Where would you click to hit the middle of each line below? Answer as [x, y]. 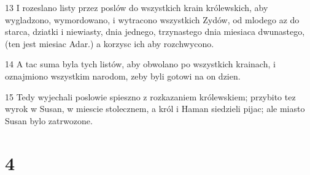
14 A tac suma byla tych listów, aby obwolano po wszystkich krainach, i [140, 64]
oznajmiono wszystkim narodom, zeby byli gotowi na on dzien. [123, 76]
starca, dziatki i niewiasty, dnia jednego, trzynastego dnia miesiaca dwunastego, [155, 32]
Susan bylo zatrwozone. [49, 120]
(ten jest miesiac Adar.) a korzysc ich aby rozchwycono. [110, 43]
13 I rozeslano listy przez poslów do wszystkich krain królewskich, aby [137, 7]
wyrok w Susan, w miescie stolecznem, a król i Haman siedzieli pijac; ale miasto [155, 109]
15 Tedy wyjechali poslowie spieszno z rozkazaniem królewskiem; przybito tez [150, 96]
